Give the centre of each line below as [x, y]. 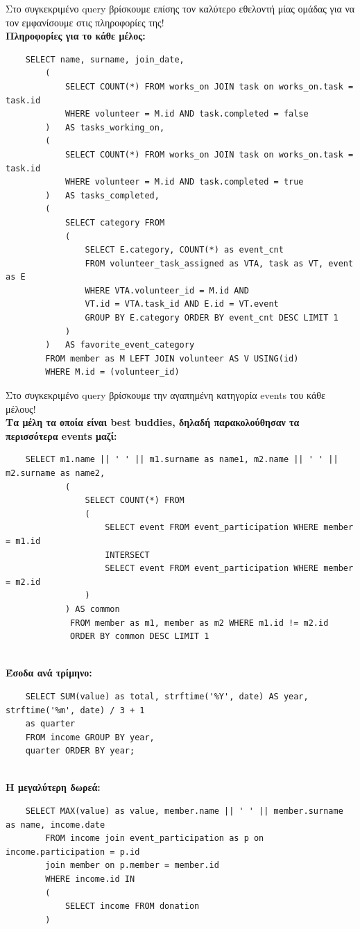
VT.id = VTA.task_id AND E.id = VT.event [182, 304]
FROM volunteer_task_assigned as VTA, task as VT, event [219, 263]
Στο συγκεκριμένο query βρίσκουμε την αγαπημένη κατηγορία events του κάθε [165, 395]
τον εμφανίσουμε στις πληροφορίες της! [85, 22]
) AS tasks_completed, [102, 195]
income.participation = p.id [73, 852]
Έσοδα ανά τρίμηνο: [49, 673]
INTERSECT [127, 555]
